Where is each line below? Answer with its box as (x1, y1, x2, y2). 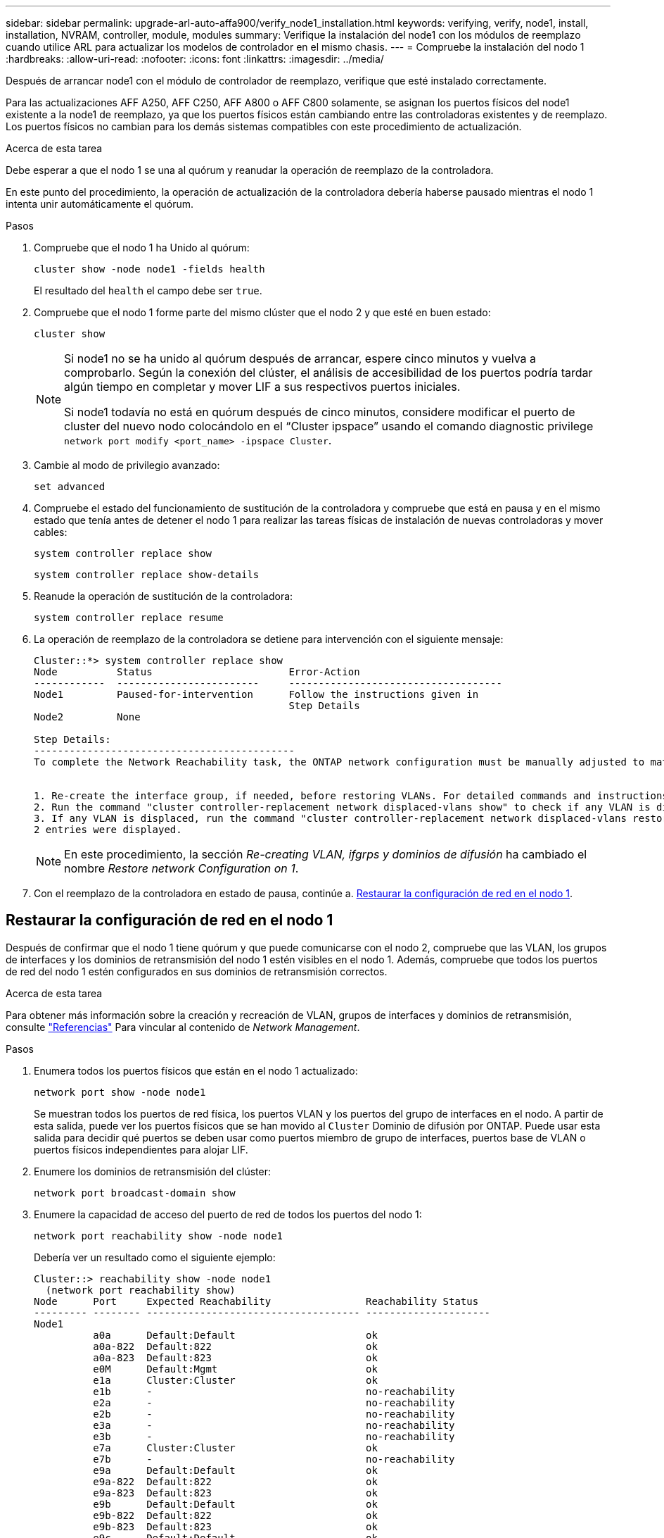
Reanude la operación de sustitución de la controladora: (34, 590, 293, 602)
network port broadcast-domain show (34, 1187, 236, 1199)
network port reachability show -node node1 (34, 1230, 283, 1242)
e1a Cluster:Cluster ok (93, 1374, 378, 1386)
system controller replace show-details (34, 569, 260, 580)
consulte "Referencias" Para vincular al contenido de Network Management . (6, 1020, 360, 1033)
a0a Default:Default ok (93, 1329, 378, 1341)
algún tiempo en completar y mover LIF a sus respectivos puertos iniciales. (64, 380, 461, 394)
